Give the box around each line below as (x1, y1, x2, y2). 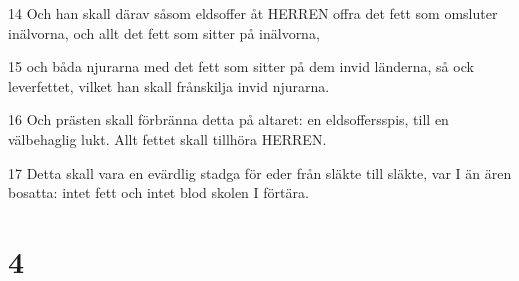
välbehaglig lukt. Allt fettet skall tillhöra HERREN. (8, 128, 327, 149)
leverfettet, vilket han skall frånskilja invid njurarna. (8, 75, 330, 96)
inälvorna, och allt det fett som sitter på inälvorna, (8, 22, 320, 43)
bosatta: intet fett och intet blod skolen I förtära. (8, 182, 309, 203)
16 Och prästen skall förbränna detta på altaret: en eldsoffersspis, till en (8, 109, 449, 130)
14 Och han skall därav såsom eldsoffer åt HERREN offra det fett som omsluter (8, 3, 498, 23)
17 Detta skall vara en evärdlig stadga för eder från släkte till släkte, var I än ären (8, 162, 512, 183)
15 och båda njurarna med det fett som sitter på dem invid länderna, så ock (8, 56, 474, 77)
